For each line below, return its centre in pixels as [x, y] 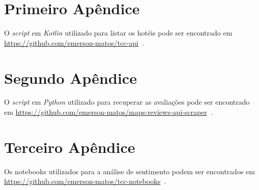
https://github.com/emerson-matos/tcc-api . [74, 42]
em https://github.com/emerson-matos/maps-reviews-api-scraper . [108, 112]
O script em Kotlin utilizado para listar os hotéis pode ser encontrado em [118, 33]
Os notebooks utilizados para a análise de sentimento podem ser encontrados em [129, 171]
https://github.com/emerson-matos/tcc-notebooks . [85, 181]
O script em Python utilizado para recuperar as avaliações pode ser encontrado [127, 102]
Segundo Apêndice [70, 77]
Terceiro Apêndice [70, 147]
